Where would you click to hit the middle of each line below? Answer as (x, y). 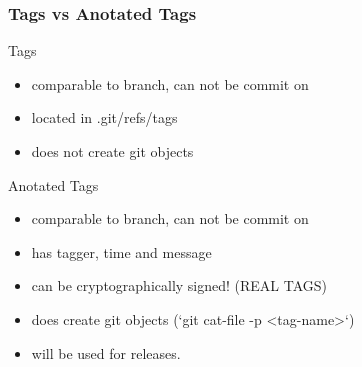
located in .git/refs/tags (104, 117)
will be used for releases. (106, 352)
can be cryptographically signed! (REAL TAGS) (179, 285)
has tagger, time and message (121, 251)
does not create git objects (112, 151)
